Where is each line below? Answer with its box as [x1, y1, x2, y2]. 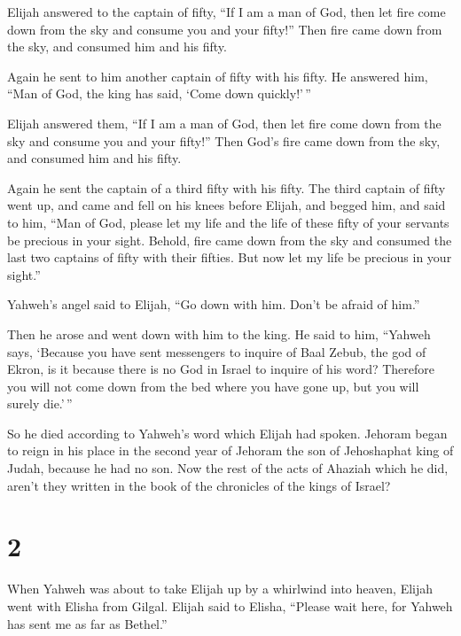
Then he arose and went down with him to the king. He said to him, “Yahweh [7, 324, 431, 343]
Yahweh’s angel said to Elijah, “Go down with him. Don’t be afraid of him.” [7, 295, 420, 314]
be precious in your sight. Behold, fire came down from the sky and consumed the [7, 230, 452, 249]
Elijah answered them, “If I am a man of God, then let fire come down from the [7, 113, 441, 132]
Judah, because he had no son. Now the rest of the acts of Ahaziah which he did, [7, 459, 449, 477]
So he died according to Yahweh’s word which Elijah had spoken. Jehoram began [7, 423, 448, 442]
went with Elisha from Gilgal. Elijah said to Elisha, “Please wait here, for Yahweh [7, 596, 453, 615]
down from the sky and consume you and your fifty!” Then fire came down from [7, 19, 442, 38]
